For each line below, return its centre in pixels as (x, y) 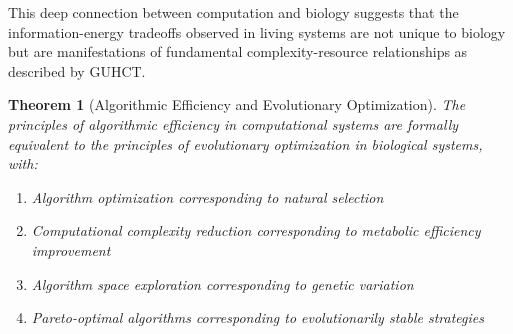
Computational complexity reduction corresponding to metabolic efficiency (256, 230)
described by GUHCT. (77, 70)
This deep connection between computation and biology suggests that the (233, 12)
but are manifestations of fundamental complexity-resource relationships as (238, 51)
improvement (71, 249)
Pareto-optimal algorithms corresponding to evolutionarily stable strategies (257, 317)
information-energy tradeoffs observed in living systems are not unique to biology (257, 31)
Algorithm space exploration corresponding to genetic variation (222, 283)
